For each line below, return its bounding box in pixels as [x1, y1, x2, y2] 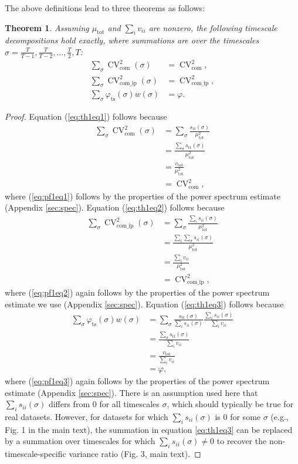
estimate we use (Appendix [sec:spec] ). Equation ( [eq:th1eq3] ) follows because [5, 298, 284, 310]
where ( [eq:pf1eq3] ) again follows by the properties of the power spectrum [5, 375, 270, 387]
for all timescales [99, 398, 160, 410]
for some [230, 410, 261, 422]
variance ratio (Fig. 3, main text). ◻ [69, 448, 201, 460]
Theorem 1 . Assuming [5, 21, 89, 33]
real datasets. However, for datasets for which [5, 410, 168, 422]
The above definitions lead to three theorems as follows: [5, 2, 205, 13]
